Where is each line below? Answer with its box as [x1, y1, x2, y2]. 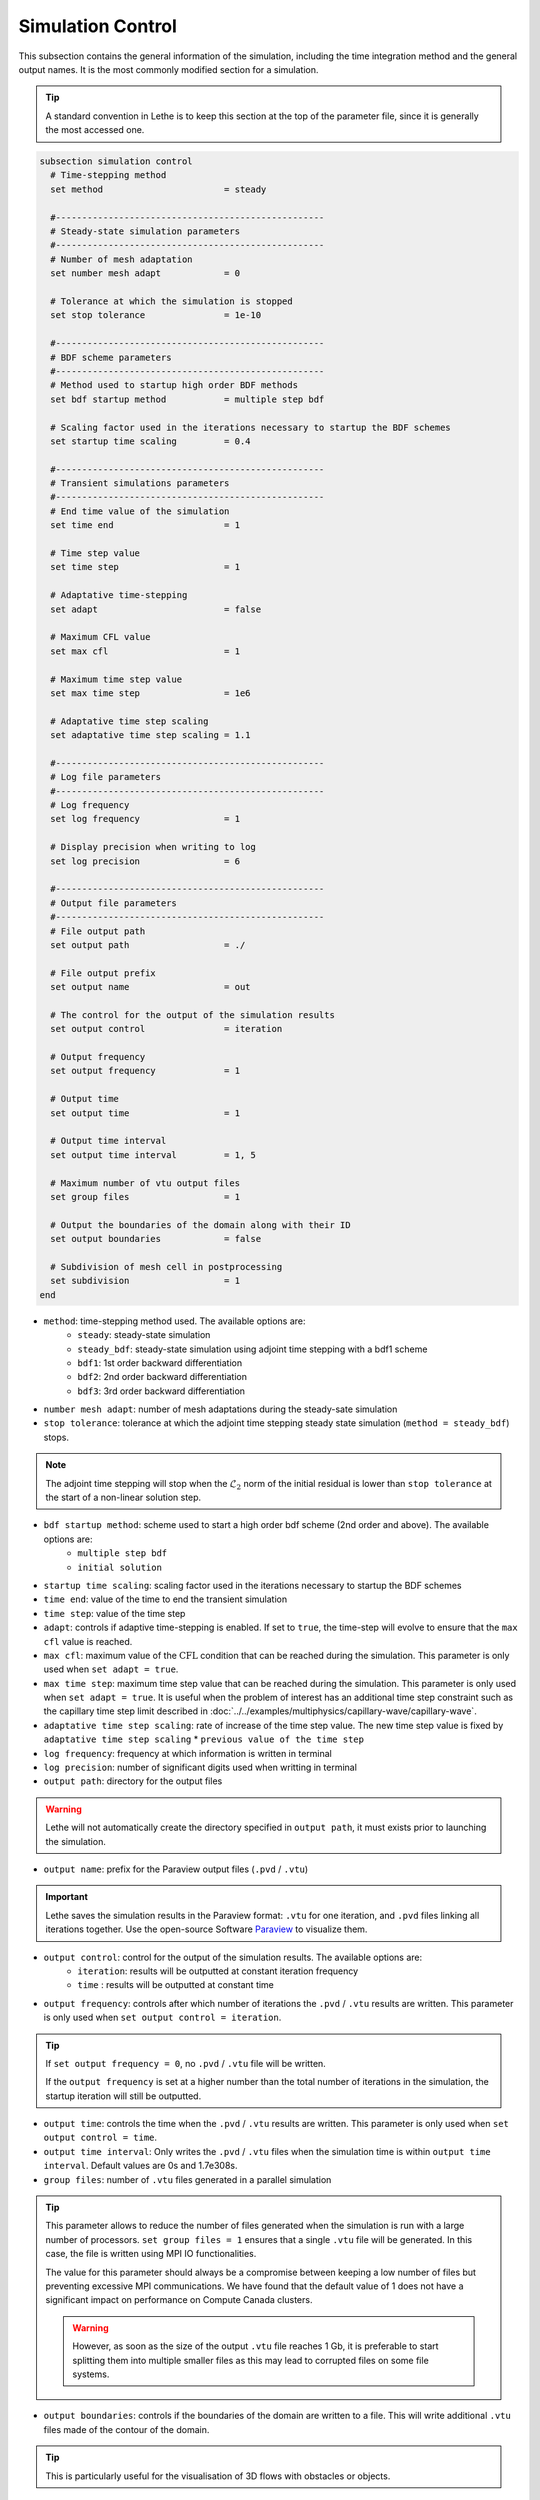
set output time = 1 [50, 1107, 240, 1119]
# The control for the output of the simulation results [50, 1009, 335, 1020]
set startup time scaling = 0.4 [50, 435, 251, 447]
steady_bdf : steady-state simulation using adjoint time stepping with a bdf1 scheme [77, 1343, 428, 1355]
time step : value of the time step [43, 1607, 186, 1619]
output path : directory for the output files [43, 1775, 223, 1787]
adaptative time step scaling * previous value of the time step [43, 1733, 365, 1745]
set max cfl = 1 [50, 645, 240, 657]
